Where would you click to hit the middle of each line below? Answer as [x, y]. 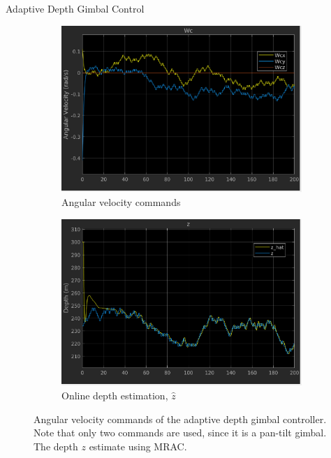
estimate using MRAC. [138, 446]
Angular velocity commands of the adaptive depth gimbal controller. [180, 419]
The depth [56, 446]
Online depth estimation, [115, 395]
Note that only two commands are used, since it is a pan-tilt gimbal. [180, 433]
